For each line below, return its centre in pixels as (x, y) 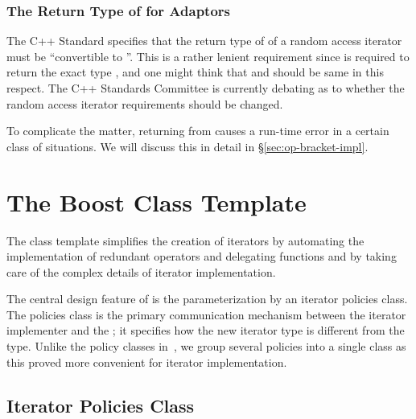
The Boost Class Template (157, 201)
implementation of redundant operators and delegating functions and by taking (202, 256)
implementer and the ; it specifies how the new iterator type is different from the (206, 330)
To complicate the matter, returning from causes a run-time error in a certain (198, 131)
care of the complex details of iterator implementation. (141, 271)
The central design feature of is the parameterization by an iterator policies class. (207, 299)
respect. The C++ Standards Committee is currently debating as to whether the (206, 88)
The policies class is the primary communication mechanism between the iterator (206, 314)
